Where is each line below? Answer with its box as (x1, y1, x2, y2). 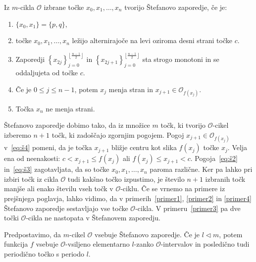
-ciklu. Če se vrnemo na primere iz (120, 183, 225, 194)
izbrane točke (44, 2, 84, 12)
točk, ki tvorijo (160, 120, 206, 130)
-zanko (134, 239, 154, 249)
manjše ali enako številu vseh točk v (4, 183, 113, 194)
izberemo (4, 129, 31, 140)
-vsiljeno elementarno (65, 239, 130, 249)
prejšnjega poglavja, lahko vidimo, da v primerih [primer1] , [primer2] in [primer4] (4, 193, 252, 203)
